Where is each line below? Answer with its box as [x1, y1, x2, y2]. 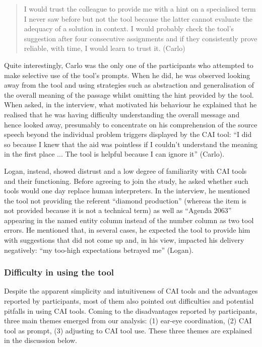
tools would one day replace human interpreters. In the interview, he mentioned [4, 185, 250, 196]
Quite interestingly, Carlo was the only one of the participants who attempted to [4, 59, 253, 70]
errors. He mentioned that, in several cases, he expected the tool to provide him [4, 225, 250, 235]
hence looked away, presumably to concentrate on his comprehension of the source [4, 119, 257, 129]
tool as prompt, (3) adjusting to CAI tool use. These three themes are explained [4, 325, 252, 335]
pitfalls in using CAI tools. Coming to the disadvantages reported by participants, [4, 305, 257, 316]
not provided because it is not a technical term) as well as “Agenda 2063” [4, 205, 232, 216]
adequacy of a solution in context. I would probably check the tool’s [24, 23, 234, 34]
